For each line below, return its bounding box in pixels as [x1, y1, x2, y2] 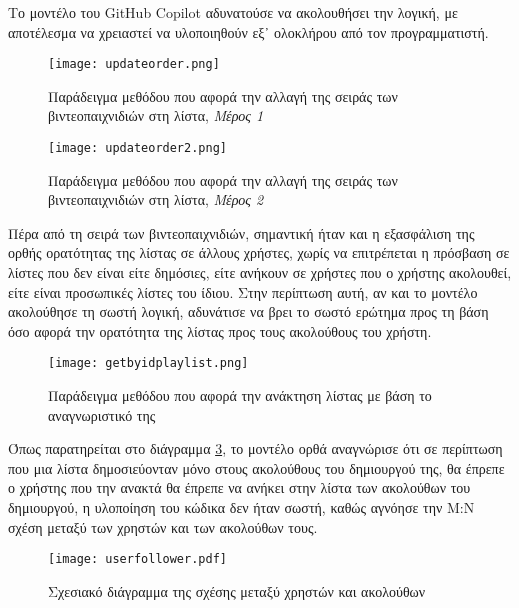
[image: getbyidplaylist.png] [48, 356, 249, 371]
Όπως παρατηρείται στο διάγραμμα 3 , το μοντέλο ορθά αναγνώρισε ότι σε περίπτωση [8, 438, 503, 459]
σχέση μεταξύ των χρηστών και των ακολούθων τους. [8, 516, 318, 537]
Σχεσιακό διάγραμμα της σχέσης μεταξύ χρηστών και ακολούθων [48, 580, 426, 601]
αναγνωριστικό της [48, 404, 156, 425]
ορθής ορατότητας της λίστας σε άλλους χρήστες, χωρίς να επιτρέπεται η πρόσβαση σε [8, 242, 510, 263]
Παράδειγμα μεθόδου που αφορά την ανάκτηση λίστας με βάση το [48, 385, 432, 406]
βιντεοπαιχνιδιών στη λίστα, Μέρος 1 [48, 105, 264, 126]
